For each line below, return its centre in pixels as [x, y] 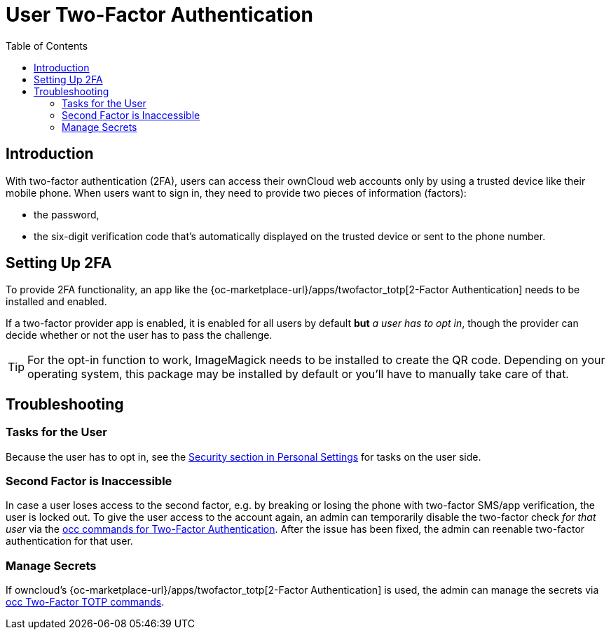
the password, [67, 214]
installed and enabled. [56, 302]
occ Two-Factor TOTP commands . [85, 602]
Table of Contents [47, 46]
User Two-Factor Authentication [159, 15]
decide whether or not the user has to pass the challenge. [139, 335]
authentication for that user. [69, 541]
